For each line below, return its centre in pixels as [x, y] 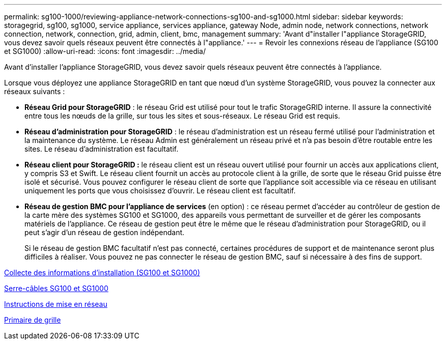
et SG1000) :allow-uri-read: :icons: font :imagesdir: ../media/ [105, 51]
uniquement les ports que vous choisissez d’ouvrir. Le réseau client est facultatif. [160, 191]
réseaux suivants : [35, 91]
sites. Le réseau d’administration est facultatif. [102, 149]
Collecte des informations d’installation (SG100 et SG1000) [102, 273]
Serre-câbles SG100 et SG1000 [56, 288]
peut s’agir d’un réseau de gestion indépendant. [105, 232]
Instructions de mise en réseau [56, 304]
